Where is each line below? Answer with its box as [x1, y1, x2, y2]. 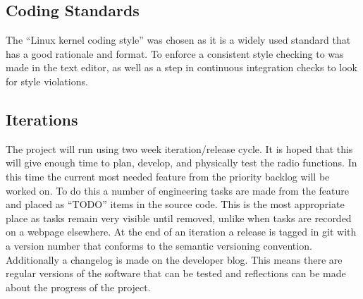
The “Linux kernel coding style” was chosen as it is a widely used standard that [6, 32, 351, 47]
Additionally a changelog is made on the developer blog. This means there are [6, 252, 343, 267]
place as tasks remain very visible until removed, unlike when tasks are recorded [6, 210, 352, 225]
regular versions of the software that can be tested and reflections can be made [6, 266, 346, 281]
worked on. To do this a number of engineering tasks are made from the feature [6, 183, 349, 197]
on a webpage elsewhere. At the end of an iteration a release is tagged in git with [6, 224, 357, 239]
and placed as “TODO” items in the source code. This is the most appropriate [6, 197, 345, 212]
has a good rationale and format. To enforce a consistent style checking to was [6, 46, 344, 61]
